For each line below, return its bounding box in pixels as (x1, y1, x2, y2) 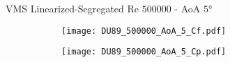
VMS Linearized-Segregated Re (6, 1, 139, 15)
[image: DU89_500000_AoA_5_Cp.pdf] (61, 47, 227, 57)
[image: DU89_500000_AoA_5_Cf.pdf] (61, 25, 227, 36)
